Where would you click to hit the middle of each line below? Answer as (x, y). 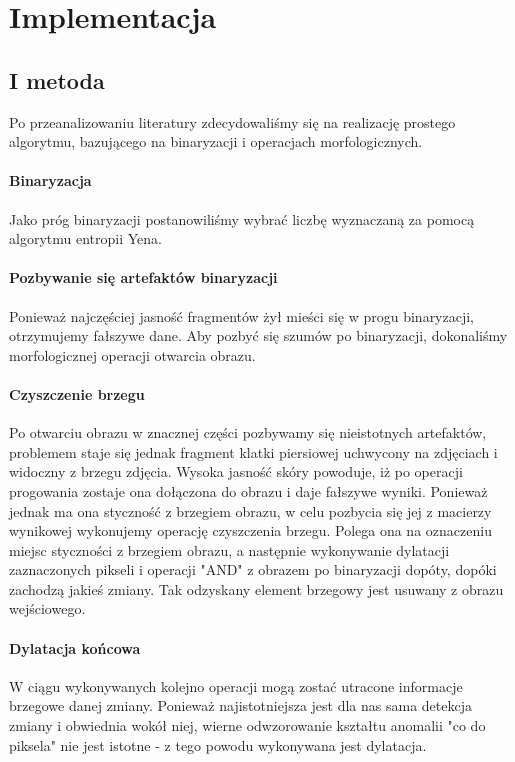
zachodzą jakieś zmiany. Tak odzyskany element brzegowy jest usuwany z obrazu (256, 588)
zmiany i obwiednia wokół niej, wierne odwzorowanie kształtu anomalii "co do (247, 725)
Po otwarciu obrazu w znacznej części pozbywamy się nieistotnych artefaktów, (248, 432)
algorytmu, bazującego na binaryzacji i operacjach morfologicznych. (216, 141)
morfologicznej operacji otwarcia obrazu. (132, 354)
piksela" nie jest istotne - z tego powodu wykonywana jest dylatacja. (218, 744)
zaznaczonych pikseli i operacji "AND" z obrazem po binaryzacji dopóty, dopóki (253, 569)
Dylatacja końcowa (75, 647)
